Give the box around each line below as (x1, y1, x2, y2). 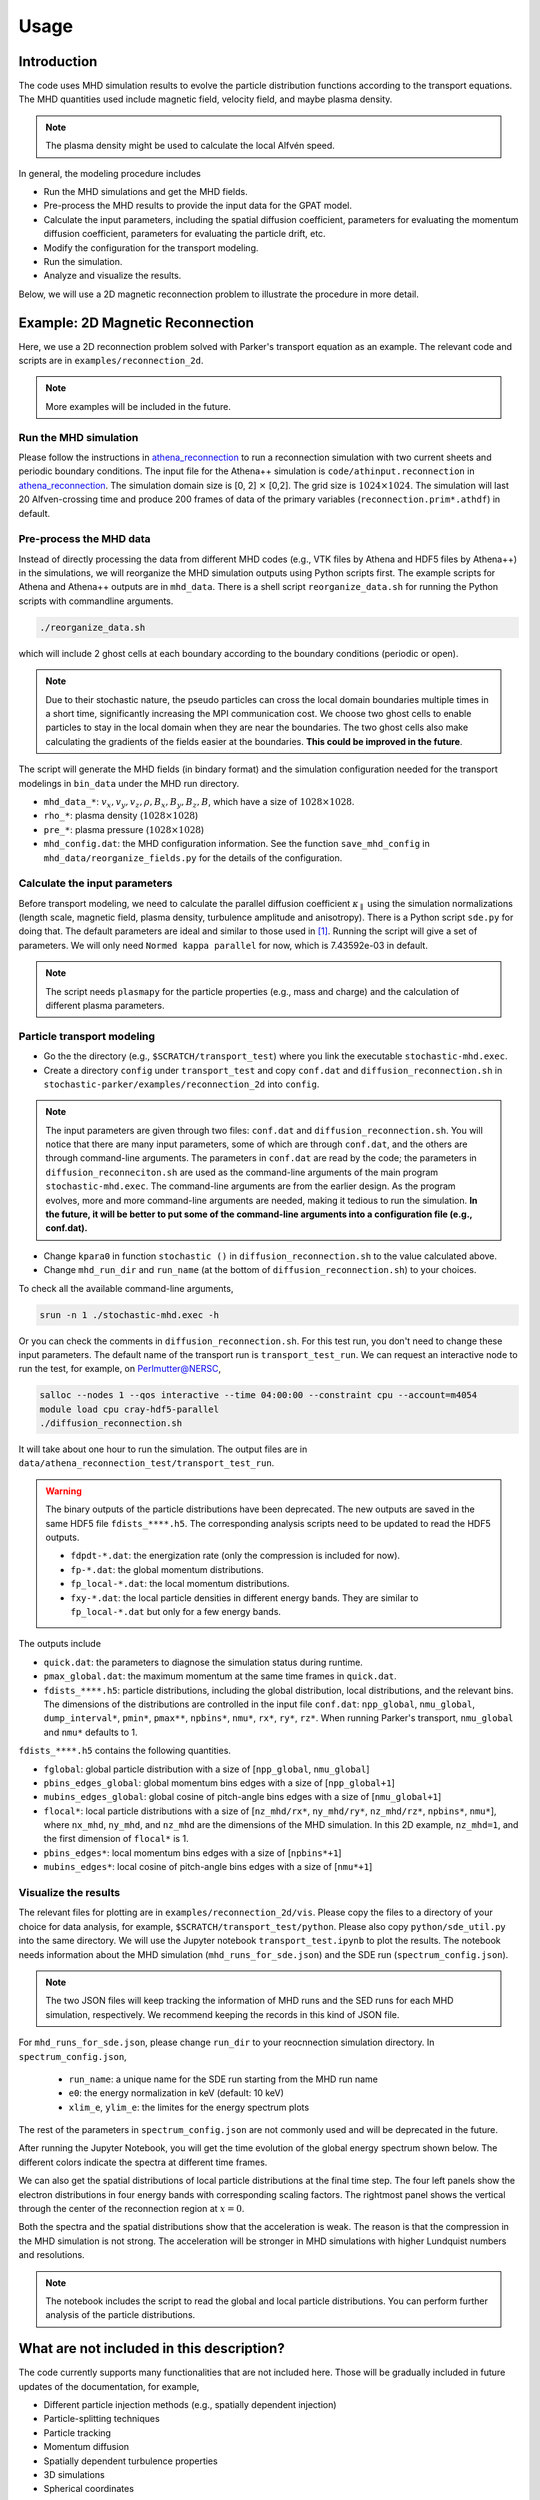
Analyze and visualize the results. (43, 270, 182, 282)
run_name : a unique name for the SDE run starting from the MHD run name (68, 2073, 379, 2085)
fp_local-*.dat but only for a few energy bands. (70, 1606, 282, 1617)
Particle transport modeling (18, 1029, 155, 1043)
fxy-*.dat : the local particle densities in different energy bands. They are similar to (70, 1591, 419, 1604)
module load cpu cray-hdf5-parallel (39, 1403, 220, 1415)
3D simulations (43, 2469, 105, 2481)
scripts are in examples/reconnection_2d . (18, 355, 204, 367)
